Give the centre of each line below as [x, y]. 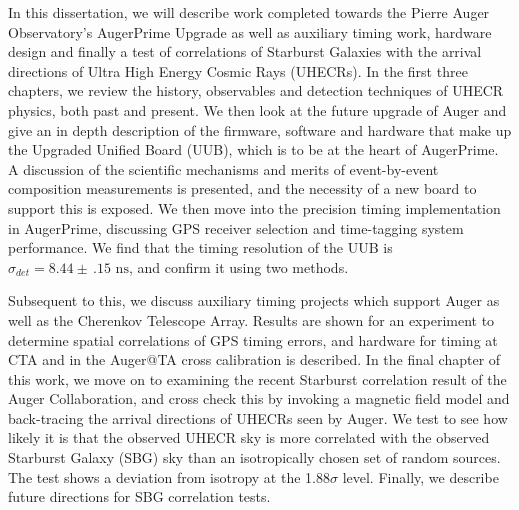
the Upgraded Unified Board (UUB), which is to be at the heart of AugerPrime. [253, 149]
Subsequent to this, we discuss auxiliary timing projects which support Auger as [254, 300]
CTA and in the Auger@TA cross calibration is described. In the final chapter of [254, 359]
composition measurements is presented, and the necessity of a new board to [242, 188]
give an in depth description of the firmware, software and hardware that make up [260, 129]
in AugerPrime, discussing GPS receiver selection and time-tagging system [236, 227]
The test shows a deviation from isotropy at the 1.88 [169, 476]
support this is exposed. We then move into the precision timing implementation [254, 207]
